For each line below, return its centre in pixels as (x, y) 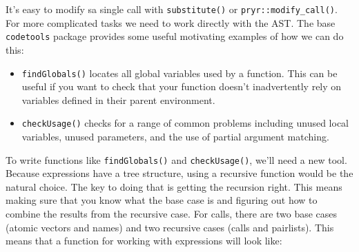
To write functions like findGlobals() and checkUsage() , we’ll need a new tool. (176, 159)
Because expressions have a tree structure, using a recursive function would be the (179, 173)
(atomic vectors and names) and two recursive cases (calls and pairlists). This (170, 227)
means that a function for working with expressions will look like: (144, 241)
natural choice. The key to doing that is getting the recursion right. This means (174, 186)
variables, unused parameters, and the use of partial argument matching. (175, 136)
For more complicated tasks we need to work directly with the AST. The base (171, 22)
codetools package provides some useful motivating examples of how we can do (175, 36)
